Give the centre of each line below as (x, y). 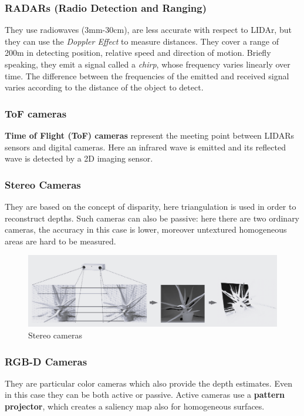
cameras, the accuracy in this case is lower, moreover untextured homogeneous (146, 229)
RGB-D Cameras (46, 361)
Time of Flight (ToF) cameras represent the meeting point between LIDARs (149, 135)
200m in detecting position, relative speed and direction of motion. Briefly (138, 53)
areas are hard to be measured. (60, 241)
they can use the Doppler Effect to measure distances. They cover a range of (142, 41)
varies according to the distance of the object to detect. (104, 87)
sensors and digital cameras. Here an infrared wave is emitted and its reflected (145, 147)
